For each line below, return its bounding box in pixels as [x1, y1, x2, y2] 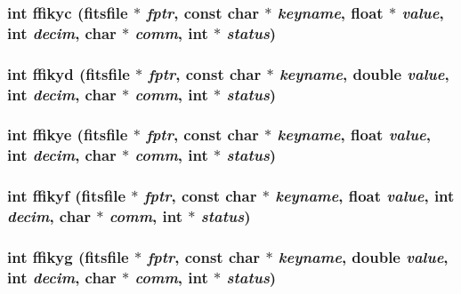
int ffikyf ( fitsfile [7, 185, 126, 207]
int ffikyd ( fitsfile [7, 62, 130, 84]
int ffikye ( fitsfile [7, 123, 128, 146]
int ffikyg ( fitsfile [7, 245, 129, 267]
